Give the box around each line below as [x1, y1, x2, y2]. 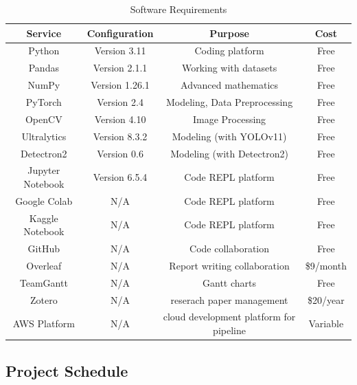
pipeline [213, 323, 246, 338]
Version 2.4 [97, 94, 143, 109]
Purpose [209, 25, 249, 40]
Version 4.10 [94, 111, 146, 126]
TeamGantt [19, 275, 68, 289]
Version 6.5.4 [93, 170, 148, 184]
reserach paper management [170, 292, 288, 307]
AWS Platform [12, 316, 75, 331]
